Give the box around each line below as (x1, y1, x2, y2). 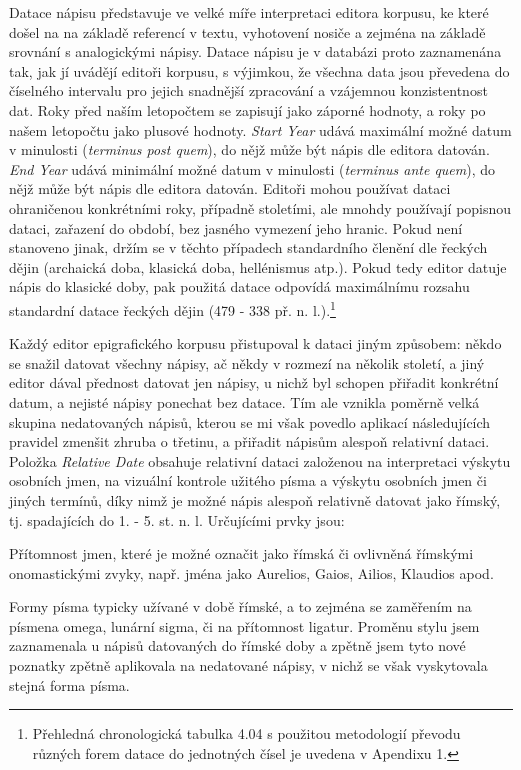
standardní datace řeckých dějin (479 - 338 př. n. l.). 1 (9, 296, 336, 320)
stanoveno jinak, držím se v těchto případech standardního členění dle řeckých (9, 237, 488, 258)
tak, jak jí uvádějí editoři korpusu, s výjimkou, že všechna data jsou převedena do (9, 60, 510, 81)
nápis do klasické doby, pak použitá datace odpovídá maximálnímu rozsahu (9, 276, 470, 297)
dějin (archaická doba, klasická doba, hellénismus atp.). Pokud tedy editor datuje (9, 256, 507, 277)
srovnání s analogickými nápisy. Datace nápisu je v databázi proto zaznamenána (9, 41, 502, 62)
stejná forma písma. (9, 674, 130, 695)
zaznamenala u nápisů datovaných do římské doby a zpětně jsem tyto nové (9, 635, 466, 656)
